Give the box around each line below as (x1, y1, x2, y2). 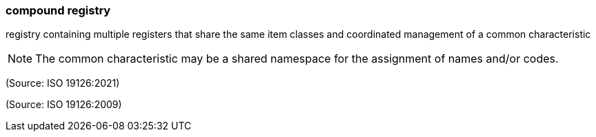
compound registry (6, 3, 111, 17)
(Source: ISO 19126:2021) (6, 77, 120, 89)
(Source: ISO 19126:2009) (6, 98, 122, 111)
